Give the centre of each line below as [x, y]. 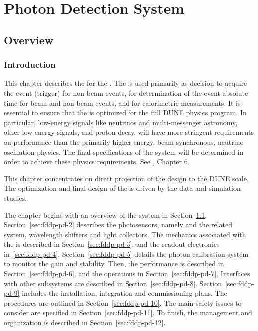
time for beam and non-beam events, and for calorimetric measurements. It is [122, 103]
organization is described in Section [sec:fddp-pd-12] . [85, 322]
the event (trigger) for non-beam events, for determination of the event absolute [126, 93]
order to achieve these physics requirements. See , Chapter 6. [97, 162]
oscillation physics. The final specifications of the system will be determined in [124, 152]
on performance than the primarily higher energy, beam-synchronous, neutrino [124, 142]
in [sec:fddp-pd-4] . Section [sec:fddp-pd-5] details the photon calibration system [126, 253]
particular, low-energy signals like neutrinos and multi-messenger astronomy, [121, 122]
